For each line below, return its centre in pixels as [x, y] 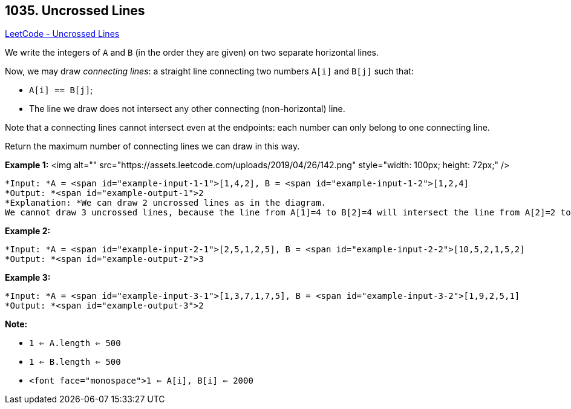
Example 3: [28, 278]
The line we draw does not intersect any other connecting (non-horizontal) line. [187, 109]
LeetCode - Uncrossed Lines [62, 34]
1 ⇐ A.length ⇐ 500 [75, 343]
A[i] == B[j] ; [61, 90]
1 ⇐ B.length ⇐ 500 [75, 362]
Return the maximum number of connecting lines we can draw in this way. [152, 146]
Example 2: [28, 231]
